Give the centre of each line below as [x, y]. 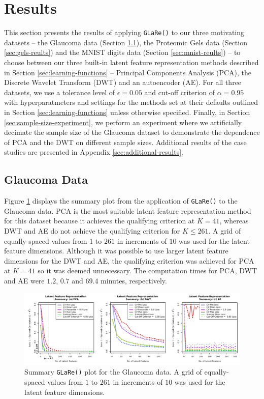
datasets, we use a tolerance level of [59, 92]
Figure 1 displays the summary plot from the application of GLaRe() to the [121, 201]
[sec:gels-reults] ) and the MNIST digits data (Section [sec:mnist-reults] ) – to [122, 52]
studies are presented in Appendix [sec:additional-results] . [94, 152]
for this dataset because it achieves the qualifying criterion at [100, 221]
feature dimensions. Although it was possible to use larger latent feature [116, 251]
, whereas [234, 221]
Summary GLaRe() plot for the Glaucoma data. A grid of [113, 372]
